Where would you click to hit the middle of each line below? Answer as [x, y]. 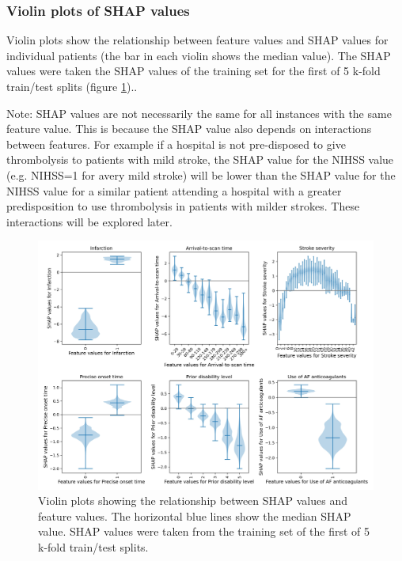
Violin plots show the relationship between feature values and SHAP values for [197, 40]
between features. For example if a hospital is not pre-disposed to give [176, 144]
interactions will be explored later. [89, 221]
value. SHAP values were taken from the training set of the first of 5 [204, 531]
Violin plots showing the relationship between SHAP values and [193, 500]
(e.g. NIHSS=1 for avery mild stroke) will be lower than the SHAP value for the [201, 174]
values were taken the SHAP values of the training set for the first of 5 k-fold [193, 71]
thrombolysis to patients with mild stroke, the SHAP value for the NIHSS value [200, 159]
